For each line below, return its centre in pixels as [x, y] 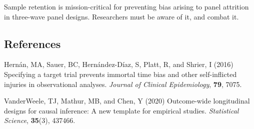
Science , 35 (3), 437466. [40, 120]
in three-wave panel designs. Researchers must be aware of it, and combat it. [121, 16]
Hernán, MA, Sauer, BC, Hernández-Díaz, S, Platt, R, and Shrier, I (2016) [119, 64]
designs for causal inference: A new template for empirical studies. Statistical [121, 110]
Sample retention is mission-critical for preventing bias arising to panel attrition [126, 6]
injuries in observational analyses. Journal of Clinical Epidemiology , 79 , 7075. [123, 84]
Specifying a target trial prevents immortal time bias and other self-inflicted [120, 74]
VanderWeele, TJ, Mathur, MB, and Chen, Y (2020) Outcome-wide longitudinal [127, 101]
